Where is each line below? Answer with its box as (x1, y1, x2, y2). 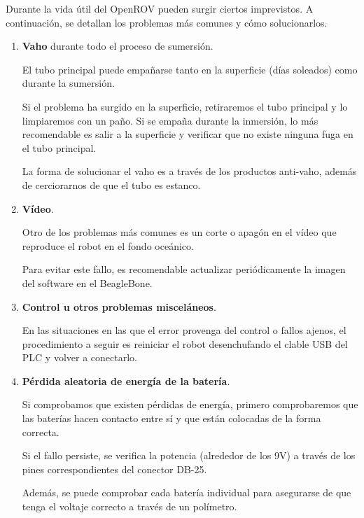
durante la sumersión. (22, 76, 115, 90)
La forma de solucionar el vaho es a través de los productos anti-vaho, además (22, 164, 357, 178)
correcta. (22, 424, 59, 439)
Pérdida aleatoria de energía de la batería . (22, 373, 230, 388)
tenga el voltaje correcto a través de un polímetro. (22, 499, 237, 514)
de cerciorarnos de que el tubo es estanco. (22, 177, 201, 192)
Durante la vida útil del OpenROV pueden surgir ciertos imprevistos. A (6, 1, 314, 15)
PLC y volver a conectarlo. (22, 350, 137, 365)
